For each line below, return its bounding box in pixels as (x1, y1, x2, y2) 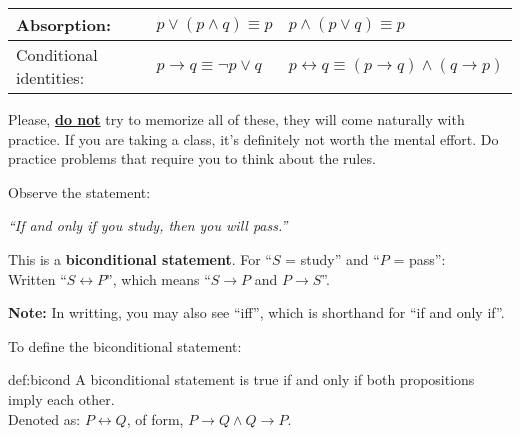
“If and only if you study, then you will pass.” (8, 215, 288, 236)
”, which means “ (106, 268, 211, 289)
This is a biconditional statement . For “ (8, 248, 272, 269)
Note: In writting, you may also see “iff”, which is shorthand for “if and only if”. (8, 302, 505, 323)
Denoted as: (8, 408, 81, 429)
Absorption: (16, 13, 112, 36)
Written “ (8, 268, 67, 289)
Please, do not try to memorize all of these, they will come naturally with (8, 109, 465, 129)
